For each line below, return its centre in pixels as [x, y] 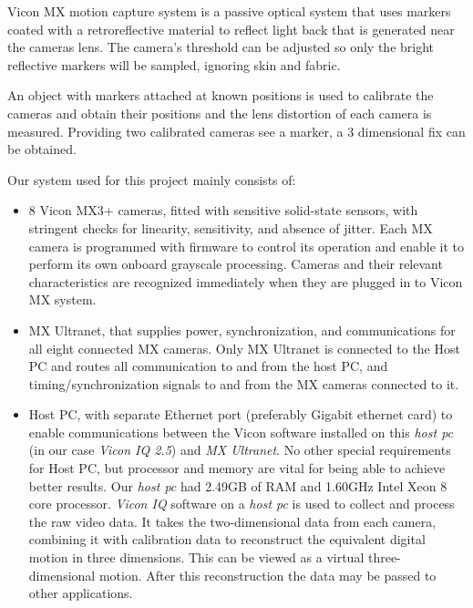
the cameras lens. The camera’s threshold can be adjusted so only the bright [221, 47]
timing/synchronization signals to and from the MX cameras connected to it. [244, 383]
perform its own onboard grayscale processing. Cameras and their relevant [236, 264]
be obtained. [42, 149]
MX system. [62, 299]
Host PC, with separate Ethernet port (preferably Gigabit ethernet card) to [241, 414]
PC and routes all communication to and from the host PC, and [208, 366]
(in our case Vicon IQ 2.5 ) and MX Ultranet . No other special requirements [240, 450]
